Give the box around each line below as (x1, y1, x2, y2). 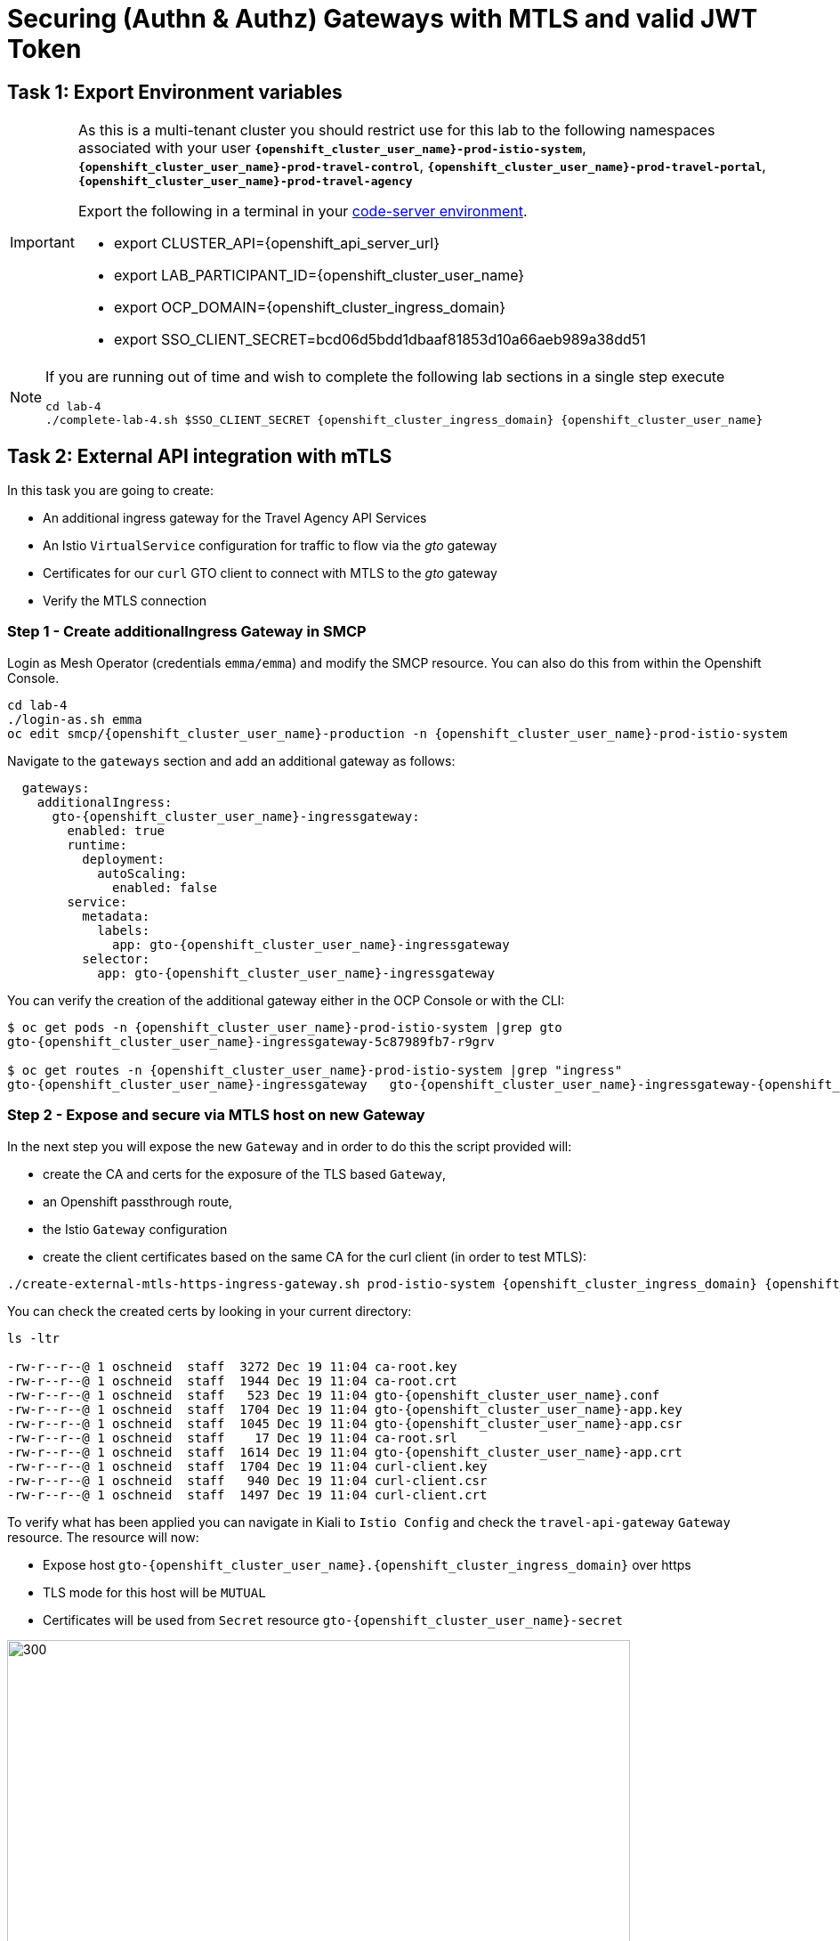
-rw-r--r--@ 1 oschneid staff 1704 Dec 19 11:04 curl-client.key (7, 1458, 488, 1474)
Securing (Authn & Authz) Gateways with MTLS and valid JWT (7, 4, 758, 34)
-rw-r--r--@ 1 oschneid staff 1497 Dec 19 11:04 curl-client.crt (7, 1487, 488, 1502)
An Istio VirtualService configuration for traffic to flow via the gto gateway (43, 538, 497, 554)
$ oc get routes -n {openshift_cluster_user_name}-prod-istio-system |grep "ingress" (7, 1062, 623, 1077)
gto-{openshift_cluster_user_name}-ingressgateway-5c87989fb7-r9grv (7, 1034, 495, 1049)
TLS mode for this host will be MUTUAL (43, 1584, 266, 1600)
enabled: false (112, 880, 218, 895)
